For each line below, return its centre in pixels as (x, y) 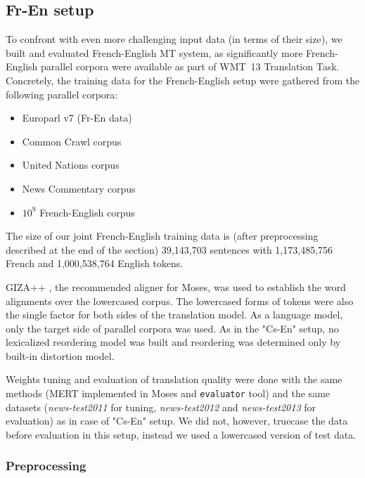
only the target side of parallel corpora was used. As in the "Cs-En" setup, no (172, 328)
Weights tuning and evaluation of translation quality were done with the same (174, 379)
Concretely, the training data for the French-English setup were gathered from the (183, 80)
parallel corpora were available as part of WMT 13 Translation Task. (190, 66)
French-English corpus (87, 212)
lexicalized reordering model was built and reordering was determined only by (173, 342)
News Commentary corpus (79, 188)
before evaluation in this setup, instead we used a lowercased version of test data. (181, 434)
